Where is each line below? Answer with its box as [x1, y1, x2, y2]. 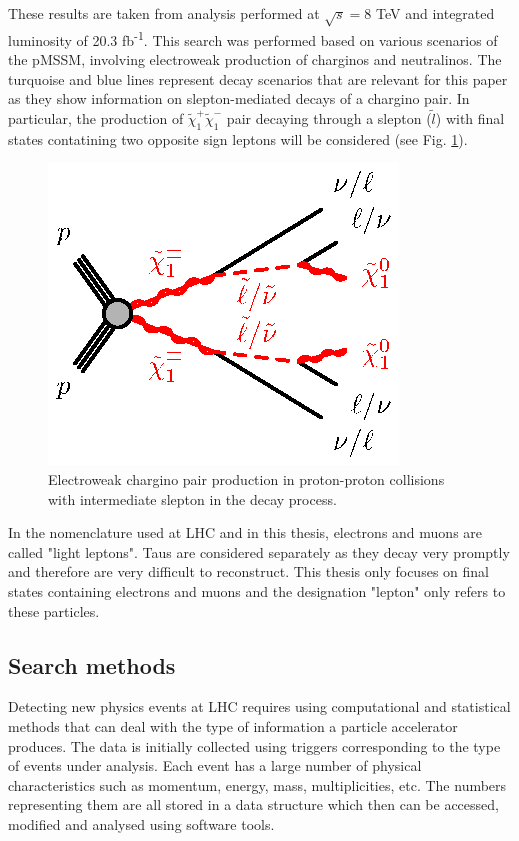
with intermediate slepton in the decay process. [48, 488, 337, 509]
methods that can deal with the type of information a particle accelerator [8, 715, 458, 736]
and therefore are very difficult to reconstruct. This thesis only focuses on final [8, 561, 489, 582]
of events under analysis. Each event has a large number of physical [8, 755, 422, 776]
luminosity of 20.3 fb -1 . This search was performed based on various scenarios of [8, 26, 498, 50]
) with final [435, 108, 505, 129]
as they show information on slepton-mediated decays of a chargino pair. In [8, 88, 470, 109]
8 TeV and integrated [364, 3, 495, 23]
